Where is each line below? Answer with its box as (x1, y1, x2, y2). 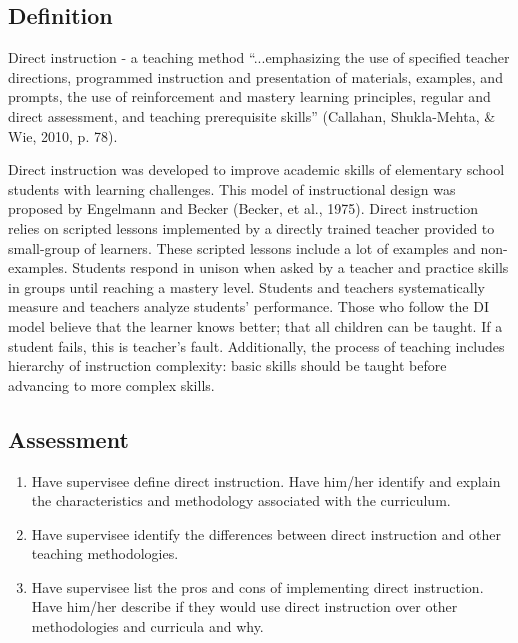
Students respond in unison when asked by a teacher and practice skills (72, 257, 509, 278)
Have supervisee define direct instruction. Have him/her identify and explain (31, 470, 501, 491)
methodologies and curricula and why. (31, 616, 264, 637)
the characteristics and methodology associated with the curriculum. (31, 490, 451, 511)
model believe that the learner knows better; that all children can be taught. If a (8, 315, 503, 336)
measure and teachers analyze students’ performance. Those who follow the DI (8, 296, 489, 317)
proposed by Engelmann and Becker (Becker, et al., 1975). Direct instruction (8, 198, 479, 219)
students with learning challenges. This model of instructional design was (8, 178, 456, 199)
